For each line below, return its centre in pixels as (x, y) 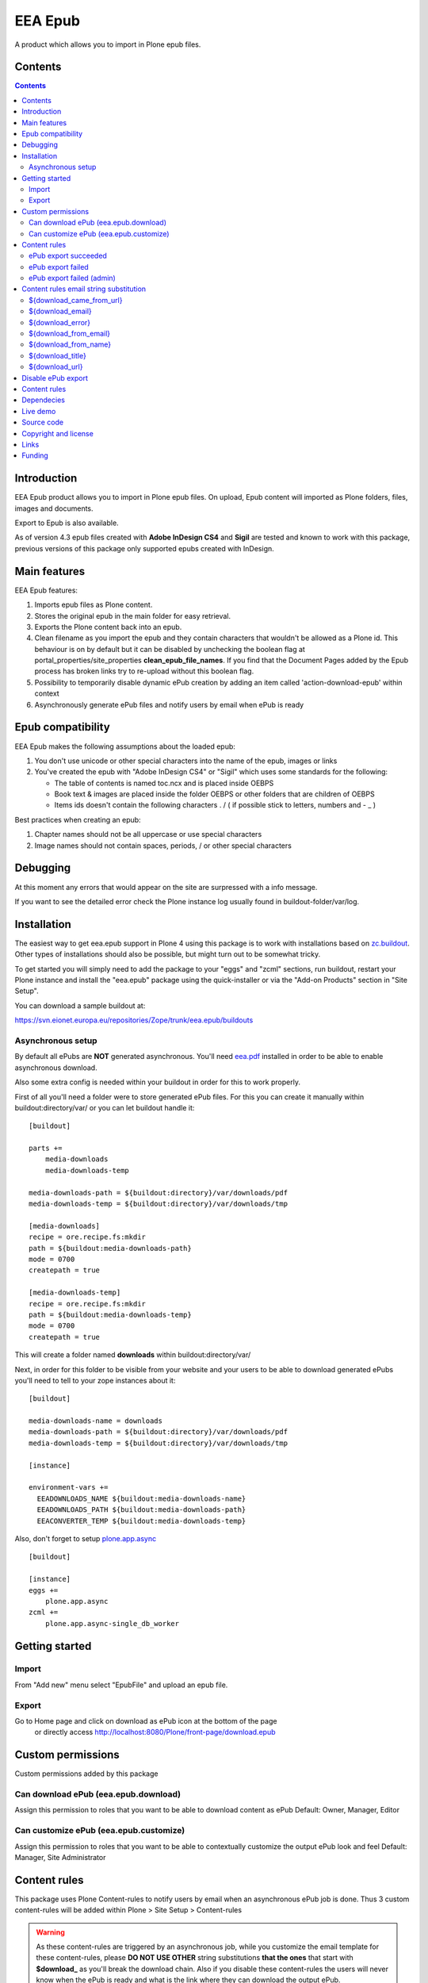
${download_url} (56, 367)
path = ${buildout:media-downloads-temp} (110, 1314)
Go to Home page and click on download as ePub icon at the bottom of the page (146, 1721)
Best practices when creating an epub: (78, 819)
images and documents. (54, 508)
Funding (35, 455)
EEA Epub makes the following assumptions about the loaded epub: (125, 746)
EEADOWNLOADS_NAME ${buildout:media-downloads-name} (141, 1498)
